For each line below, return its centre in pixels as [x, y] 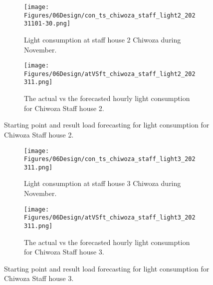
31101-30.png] [47, 24]
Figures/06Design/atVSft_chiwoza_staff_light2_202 [110, 74]
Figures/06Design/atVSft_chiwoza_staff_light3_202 [110, 218]
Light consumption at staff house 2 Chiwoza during [103, 39]
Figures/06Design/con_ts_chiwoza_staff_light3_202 [110, 159]
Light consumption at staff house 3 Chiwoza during [103, 183]
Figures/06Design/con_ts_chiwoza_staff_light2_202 [110, 15]
